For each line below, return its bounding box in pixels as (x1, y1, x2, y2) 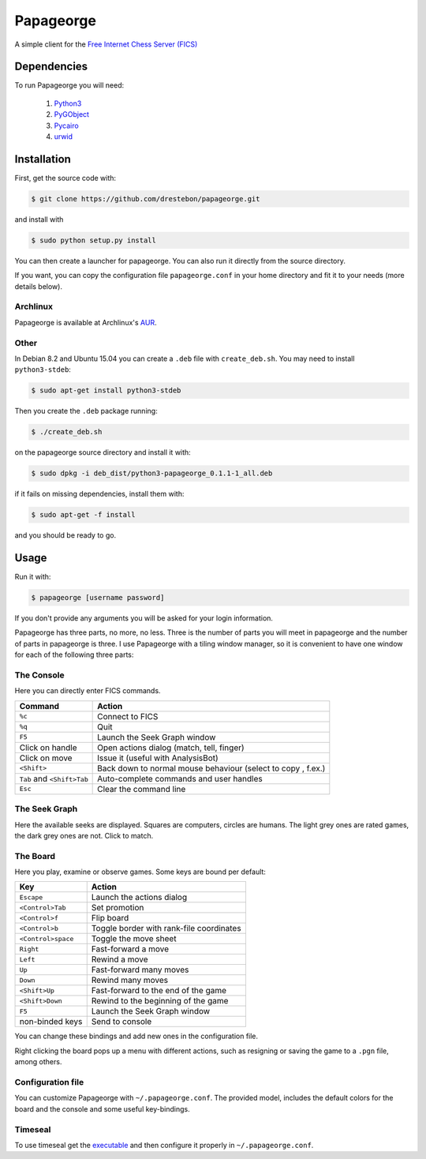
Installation (14, 152, 71, 166)
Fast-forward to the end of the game (91, 985, 227, 996)
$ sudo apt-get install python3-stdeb (31, 386, 181, 395)
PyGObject (54, 110, 90, 119)
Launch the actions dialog (91, 892, 188, 903)
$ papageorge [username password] (31, 593, 165, 602)
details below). (14, 281, 63, 291)
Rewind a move (91, 954, 149, 965)
